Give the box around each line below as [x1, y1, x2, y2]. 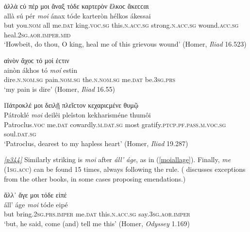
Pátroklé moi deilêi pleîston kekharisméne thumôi [4, 109, 151, 119]
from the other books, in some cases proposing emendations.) [4, 173, 186, 183]
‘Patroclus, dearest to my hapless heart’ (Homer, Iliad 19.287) [4, 138, 188, 148]
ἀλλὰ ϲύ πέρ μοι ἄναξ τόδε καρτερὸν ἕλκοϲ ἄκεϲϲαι [4, 1, 149, 11]
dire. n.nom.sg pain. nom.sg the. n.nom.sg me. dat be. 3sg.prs [4, 74, 176, 84]
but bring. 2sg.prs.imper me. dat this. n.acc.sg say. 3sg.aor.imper [4, 209, 190, 219]
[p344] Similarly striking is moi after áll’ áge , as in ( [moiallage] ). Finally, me [4, 154, 231, 165]
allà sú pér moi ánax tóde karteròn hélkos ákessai [4, 10, 151, 20]
